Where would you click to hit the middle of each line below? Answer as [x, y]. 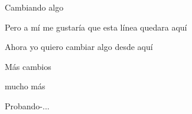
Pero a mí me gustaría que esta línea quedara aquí [96, 27]
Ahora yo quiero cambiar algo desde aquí [79, 47]
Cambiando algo [34, 7]
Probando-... [27, 105]
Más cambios [28, 66]
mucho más [25, 86]
